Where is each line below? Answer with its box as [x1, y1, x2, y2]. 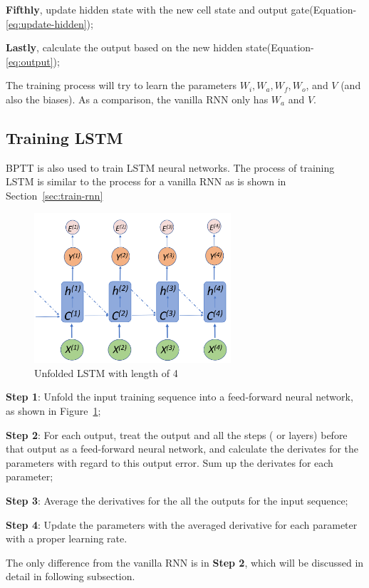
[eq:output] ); [6, 53, 60, 68]
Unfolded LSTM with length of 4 [34, 365, 178, 380]
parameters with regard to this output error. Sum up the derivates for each [6, 455, 333, 470]
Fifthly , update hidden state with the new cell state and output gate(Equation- [6, 2, 357, 16]
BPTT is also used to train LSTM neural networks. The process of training [6, 160, 335, 175]
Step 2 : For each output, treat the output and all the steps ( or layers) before [6, 427, 348, 442]
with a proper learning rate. [6, 531, 128, 546]
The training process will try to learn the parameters [6, 78, 237, 93]
